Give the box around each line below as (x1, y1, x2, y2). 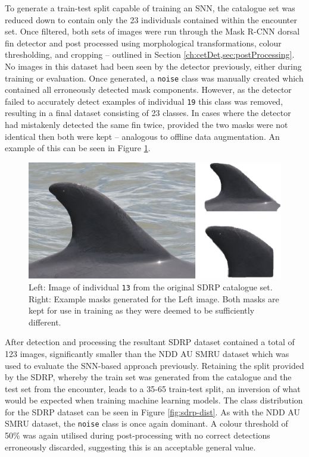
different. (29, 315, 61, 328)
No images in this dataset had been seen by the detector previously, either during (5, 60, 302, 72)
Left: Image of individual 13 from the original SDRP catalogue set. (29, 280, 273, 293)
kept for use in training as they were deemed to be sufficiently (29, 304, 255, 317)
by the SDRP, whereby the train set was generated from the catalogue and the (5, 371, 292, 383)
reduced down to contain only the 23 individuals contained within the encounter (5, 13, 297, 26)
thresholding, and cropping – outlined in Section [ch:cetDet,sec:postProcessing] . (5, 48, 295, 61)
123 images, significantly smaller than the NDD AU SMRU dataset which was (5, 347, 289, 359)
